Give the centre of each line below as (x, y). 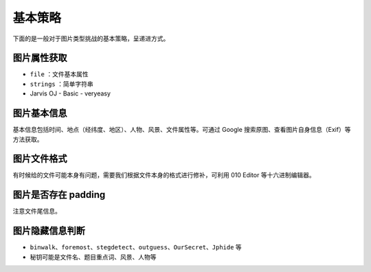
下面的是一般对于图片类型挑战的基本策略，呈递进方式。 (91, 38)
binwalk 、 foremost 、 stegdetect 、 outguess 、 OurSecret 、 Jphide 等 (136, 247)
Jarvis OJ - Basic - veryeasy (70, 93)
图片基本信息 (40, 113)
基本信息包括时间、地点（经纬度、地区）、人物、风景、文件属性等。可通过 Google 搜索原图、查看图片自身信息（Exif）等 (182, 130)
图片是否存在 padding (59, 195)
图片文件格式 (40, 159)
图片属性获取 (40, 58)
